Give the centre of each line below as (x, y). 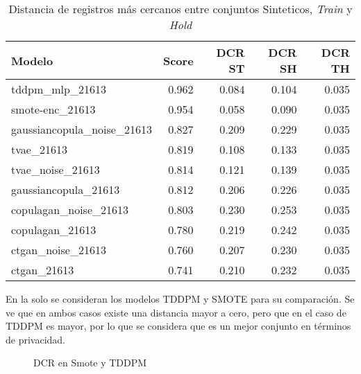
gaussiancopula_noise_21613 (82, 129)
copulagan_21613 (54, 230)
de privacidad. (36, 339)
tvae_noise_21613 (56, 169)
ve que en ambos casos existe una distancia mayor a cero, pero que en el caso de (176, 312)
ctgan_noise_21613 (59, 250)
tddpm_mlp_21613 (59, 89)
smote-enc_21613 (53, 109)
